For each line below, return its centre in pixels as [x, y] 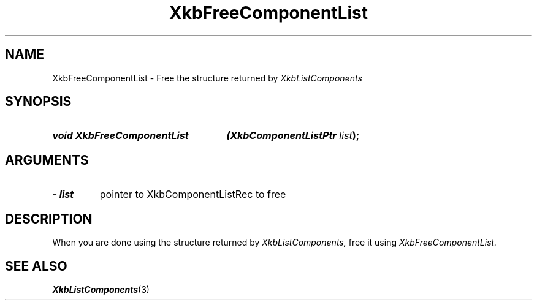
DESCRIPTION [49, 219]
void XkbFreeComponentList [120, 136]
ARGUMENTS [47, 160]
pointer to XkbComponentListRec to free [193, 194]
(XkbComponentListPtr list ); [293, 136]
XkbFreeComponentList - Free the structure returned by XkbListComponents [207, 78]
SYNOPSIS [38, 102]
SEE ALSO [36, 266]
